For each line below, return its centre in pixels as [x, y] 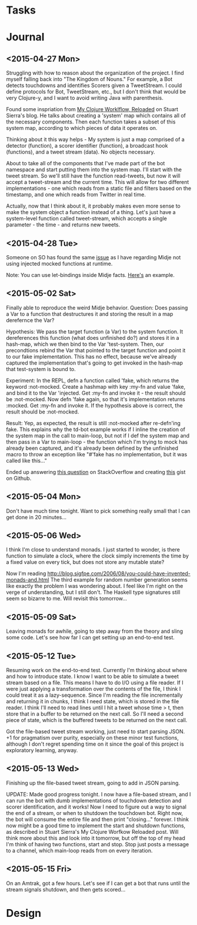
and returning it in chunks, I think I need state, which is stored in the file [93, 702]
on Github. [19, 478]
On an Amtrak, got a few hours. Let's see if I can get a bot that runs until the [98, 883]
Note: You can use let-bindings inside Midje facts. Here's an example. [90, 275]
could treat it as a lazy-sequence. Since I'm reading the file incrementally [95, 695]
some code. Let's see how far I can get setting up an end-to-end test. [91, 637]
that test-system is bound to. [41, 369]
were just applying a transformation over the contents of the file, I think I [94, 689]
